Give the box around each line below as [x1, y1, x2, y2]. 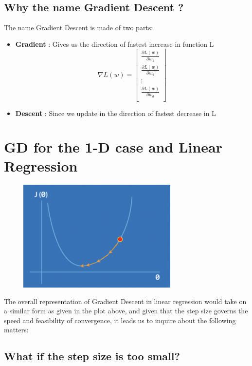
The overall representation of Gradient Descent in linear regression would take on [4, 296, 247, 306]
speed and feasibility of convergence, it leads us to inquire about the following [4, 315, 236, 325]
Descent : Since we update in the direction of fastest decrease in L [15, 108, 216, 118]
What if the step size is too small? [4, 348, 180, 364]
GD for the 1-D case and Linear [4, 136, 222, 156]
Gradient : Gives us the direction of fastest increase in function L [15, 39, 214, 49]
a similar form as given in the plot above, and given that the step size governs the [4, 306, 248, 316]
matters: [4, 325, 29, 335]
